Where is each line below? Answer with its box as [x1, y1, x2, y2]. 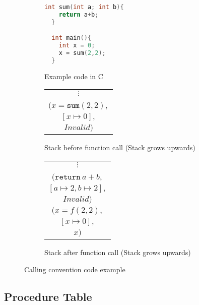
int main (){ [51, 34, 92, 42]
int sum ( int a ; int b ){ [44, 4, 124, 11]
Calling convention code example [24, 264, 125, 274]
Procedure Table [4, 288, 92, 304]
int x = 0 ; [58, 42, 95, 49]
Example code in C [44, 71, 103, 81]
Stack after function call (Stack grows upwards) [44, 247, 191, 257]
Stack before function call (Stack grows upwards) [44, 142, 195, 153]
